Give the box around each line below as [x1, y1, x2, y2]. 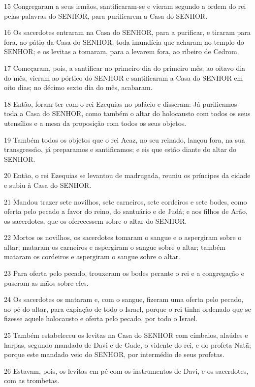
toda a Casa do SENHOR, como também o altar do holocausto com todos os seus [4, 108, 251, 119]
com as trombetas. [4, 375, 60, 386]
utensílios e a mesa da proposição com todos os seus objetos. [4, 118, 187, 128]
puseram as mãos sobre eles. [4, 277, 89, 288]
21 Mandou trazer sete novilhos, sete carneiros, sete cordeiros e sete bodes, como [4, 196, 247, 207]
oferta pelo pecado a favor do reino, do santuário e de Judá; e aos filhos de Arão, [4, 206, 248, 216]
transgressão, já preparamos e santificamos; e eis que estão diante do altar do [4, 144, 237, 154]
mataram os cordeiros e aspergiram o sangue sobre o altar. [4, 251, 181, 262]
